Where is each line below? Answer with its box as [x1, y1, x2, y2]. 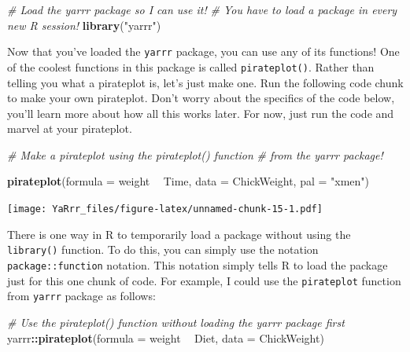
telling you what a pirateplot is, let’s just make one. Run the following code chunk [7, 74, 404, 90]
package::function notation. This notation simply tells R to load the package [7, 256, 388, 273]
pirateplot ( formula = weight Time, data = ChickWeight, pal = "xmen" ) [7, 173, 370, 189]
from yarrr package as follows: [7, 288, 156, 304]
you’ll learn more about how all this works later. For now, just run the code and [7, 104, 394, 121]
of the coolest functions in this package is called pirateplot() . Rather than [7, 58, 375, 75]
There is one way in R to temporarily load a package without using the [7, 225, 351, 242]
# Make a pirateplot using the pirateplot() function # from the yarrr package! [7, 146, 383, 163]
